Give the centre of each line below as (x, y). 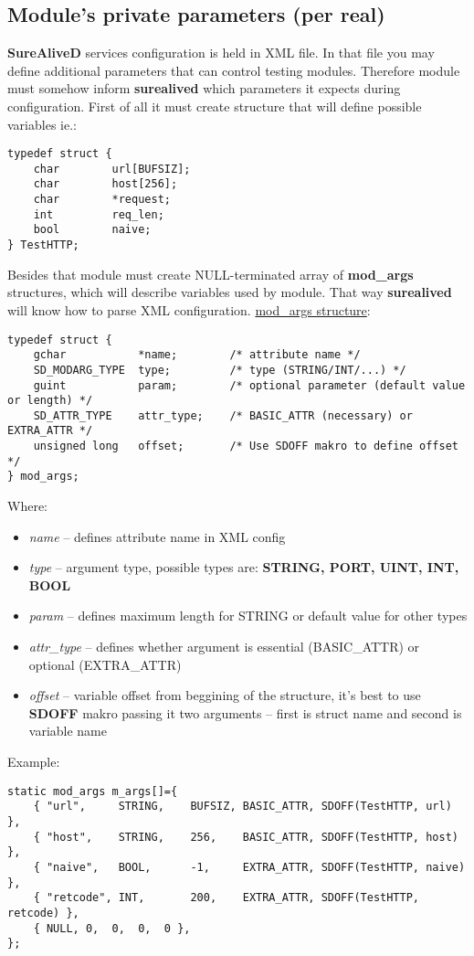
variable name (68, 731)
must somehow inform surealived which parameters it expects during (204, 88)
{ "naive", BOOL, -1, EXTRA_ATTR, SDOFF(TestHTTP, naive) (249, 867)
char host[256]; (105, 184)
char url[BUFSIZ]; (112, 169)
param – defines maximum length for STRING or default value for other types (248, 616)
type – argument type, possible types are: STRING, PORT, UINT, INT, (244, 567)
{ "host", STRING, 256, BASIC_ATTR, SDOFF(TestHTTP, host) (246, 837)
